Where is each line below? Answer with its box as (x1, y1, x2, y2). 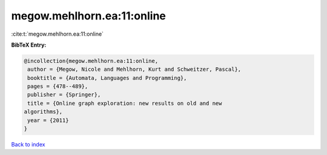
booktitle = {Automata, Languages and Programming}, (27, 74, 187, 81)
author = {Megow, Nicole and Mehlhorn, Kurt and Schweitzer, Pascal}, (27, 66, 242, 73)
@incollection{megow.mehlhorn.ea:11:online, (24, 58, 159, 64)
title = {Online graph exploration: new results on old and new (27, 100, 222, 107)
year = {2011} (27, 117, 69, 124)
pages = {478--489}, (27, 83, 88, 90)
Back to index (11, 141, 45, 148)
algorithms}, (24, 108, 63, 115)
